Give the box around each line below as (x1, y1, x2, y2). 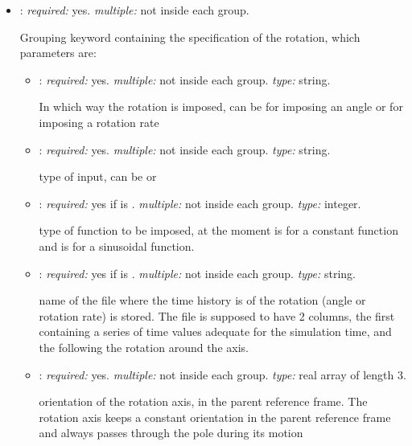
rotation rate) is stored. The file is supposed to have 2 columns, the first (39, 307, 395, 324)
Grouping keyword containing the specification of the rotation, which (19, 28, 360, 45)
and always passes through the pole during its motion (39, 424, 303, 441)
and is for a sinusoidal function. (39, 237, 195, 254)
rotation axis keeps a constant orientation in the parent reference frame (39, 408, 391, 425)
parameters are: (19, 44, 97, 61)
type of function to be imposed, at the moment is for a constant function (39, 222, 398, 239)
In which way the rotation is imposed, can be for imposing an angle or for (39, 98, 403, 115)
